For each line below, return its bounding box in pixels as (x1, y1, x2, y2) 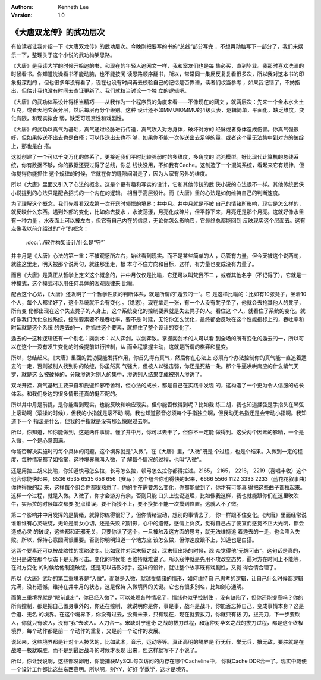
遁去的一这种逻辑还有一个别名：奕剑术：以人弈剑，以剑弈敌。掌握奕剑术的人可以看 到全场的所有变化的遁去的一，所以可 (11, 335, 304, 342)
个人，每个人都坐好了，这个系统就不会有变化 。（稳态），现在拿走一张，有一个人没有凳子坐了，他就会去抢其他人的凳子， (11, 299, 304, 306)
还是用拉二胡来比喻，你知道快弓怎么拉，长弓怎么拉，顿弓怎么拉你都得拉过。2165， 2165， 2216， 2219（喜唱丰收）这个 (11, 467, 307, 474)
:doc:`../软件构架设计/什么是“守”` (26, 239, 105, 246)
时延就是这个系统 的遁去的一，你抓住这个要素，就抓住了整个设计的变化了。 (11, 324, 195, 331)
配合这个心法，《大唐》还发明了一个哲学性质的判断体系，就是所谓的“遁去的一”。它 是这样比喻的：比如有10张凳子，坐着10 (11, 290, 307, 297)
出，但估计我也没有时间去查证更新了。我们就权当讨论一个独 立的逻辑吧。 (11, 87, 190, 95)
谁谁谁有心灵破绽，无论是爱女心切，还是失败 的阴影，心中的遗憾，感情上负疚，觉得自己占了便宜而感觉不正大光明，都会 (11, 519, 304, 527)
